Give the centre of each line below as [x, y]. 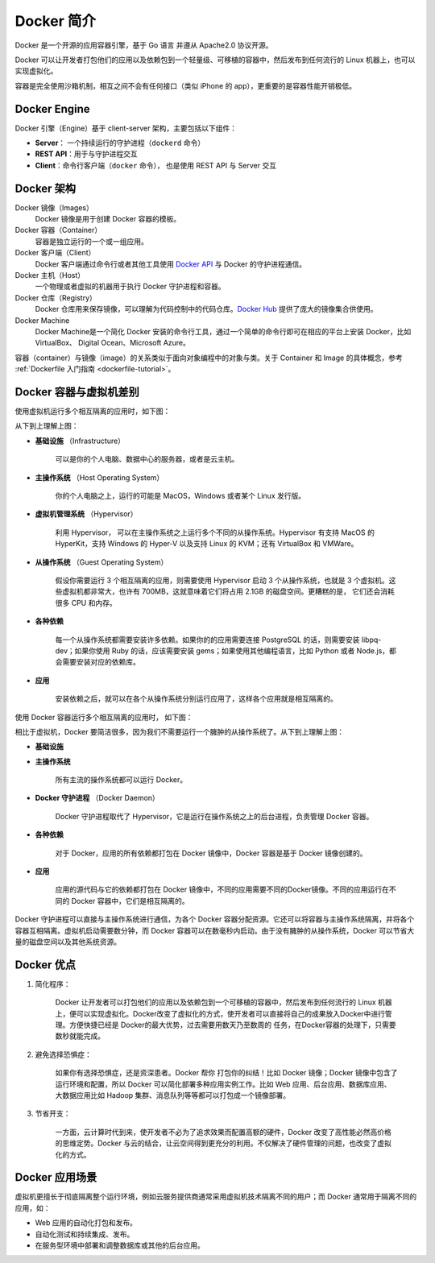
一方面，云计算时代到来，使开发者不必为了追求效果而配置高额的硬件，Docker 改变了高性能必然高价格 [224, 1132]
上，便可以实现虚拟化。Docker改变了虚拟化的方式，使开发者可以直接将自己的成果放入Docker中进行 [220, 1013]
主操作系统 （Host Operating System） [99, 477]
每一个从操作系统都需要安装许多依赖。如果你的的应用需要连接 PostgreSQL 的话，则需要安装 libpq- [218, 640]
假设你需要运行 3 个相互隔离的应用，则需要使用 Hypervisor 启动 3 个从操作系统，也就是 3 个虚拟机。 [222, 580]
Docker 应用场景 [56, 1177]
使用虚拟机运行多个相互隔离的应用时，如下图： [93, 412]
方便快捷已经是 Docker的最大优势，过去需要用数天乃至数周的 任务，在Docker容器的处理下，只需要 [232, 1025]
